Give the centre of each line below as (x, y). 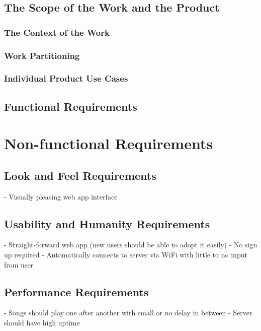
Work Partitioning (42, 55)
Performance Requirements (76, 291)
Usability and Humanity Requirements (107, 223)
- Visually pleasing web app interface (61, 196)
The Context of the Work (57, 32)
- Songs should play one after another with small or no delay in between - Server (128, 313)
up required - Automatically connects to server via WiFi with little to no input (126, 255)
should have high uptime (42, 323)
